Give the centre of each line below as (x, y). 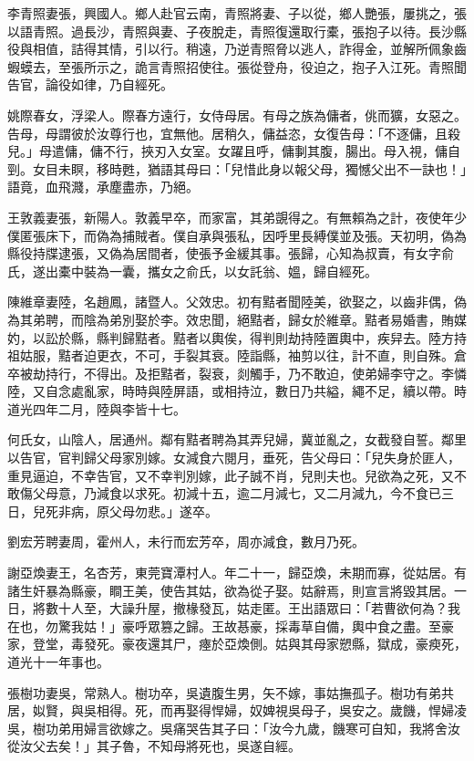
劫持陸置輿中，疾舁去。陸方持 (377, 337)
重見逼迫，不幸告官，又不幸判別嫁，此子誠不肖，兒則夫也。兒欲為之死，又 (231, 475)
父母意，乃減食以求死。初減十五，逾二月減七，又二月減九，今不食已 (237, 493)
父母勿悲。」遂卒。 (163, 511)
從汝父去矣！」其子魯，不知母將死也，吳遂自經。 (154, 746)
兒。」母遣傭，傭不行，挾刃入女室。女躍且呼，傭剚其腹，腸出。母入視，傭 (227, 151)
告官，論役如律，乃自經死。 (90, 84)
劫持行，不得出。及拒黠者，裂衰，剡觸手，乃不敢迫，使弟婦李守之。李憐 (249, 373)
